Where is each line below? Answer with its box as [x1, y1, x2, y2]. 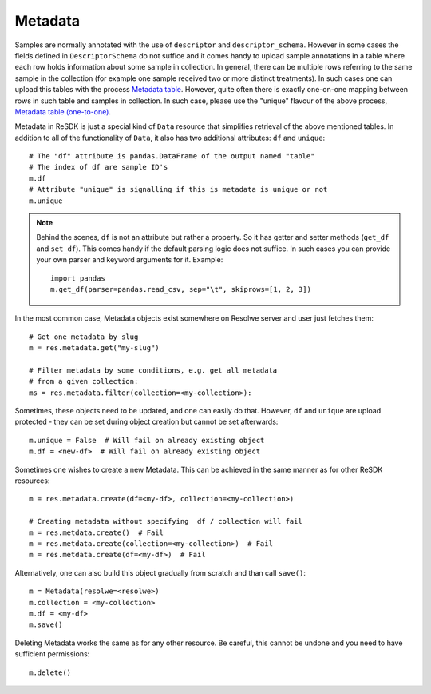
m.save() [29, 620, 63, 629]
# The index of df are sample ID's [29, 162, 168, 172]
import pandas [50, 273, 105, 283]
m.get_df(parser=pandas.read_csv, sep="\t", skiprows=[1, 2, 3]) [50, 285, 311, 293]
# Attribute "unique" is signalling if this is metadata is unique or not [29, 185, 328, 194]
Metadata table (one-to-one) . [14, 106, 112, 116]
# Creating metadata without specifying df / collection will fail [29, 517, 302, 526]
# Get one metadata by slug [29, 332, 139, 341]
